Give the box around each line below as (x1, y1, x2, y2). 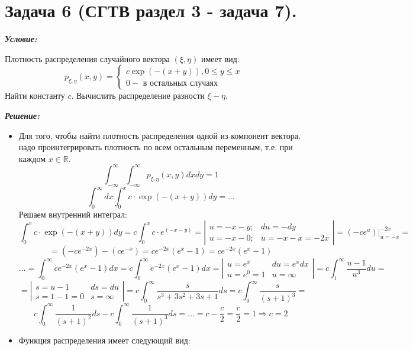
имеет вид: (201, 52, 240, 64)
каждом (18, 152, 46, 164)
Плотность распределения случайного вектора (5, 52, 170, 64)
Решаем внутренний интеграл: (18, 208, 127, 220)
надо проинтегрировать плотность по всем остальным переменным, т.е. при (18, 141, 293, 153)
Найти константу (5, 89, 65, 102)
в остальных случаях (143, 79, 218, 87)
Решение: (5, 109, 40, 121)
